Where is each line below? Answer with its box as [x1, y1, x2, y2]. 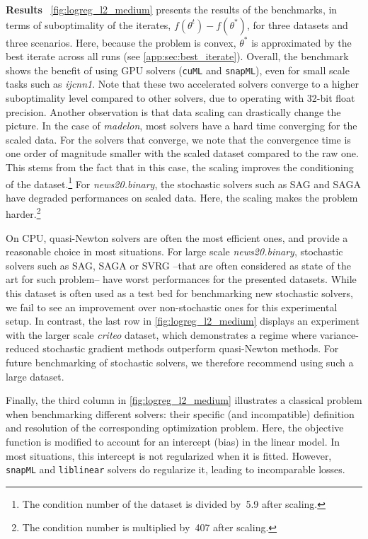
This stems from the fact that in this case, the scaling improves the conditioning [6, 160, 354, 174]
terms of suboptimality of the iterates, [6, 17, 171, 32]
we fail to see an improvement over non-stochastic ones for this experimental [6, 299, 338, 314]
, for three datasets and [246, 17, 348, 32]
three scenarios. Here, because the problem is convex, [6, 35, 236, 50]
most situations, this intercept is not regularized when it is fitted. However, [6, 448, 332, 463]
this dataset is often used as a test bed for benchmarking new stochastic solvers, [6, 286, 353, 301]
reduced [6, 341, 40, 356]
